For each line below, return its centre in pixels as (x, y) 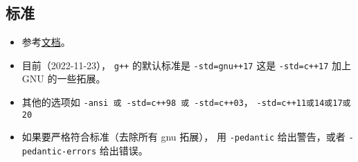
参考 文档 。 (46, 42)
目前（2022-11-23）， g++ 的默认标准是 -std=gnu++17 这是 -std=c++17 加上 (187, 65)
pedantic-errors (59, 152)
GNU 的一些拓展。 (64, 79)
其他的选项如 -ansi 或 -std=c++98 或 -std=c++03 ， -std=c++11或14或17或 (186, 102)
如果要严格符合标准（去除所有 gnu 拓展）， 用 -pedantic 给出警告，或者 (184, 137)
